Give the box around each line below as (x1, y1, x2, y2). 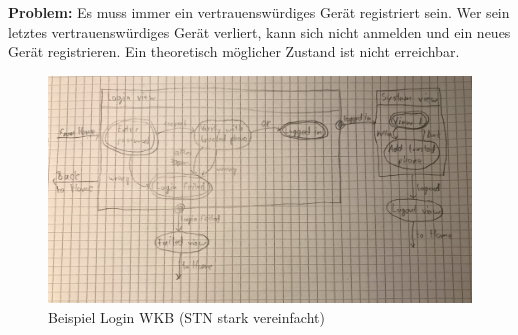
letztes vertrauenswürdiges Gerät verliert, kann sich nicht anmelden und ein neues (8, 21, 511, 42)
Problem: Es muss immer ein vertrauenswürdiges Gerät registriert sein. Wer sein (8, 2, 510, 22)
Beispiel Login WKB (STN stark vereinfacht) (48, 306, 325, 327)
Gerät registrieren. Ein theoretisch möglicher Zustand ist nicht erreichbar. (8, 41, 460, 62)
